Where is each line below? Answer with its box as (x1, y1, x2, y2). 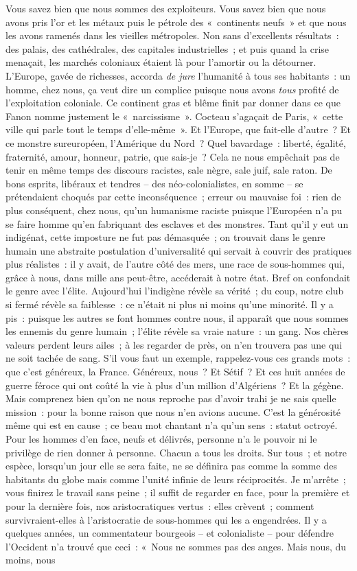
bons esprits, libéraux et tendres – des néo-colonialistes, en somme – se (5, 176, 303, 190)
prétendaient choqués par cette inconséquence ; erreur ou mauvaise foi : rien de (5, 189, 341, 204)
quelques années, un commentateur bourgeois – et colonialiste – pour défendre (5, 526, 334, 540)
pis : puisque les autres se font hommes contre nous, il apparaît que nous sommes (5, 310, 349, 325)
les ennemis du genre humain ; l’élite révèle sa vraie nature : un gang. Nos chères (5, 324, 349, 338)
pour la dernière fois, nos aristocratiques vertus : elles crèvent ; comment (5, 498, 314, 513)
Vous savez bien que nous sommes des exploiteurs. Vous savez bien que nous (5, 1, 326, 15)
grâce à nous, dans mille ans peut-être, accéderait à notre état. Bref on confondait (5, 270, 351, 284)
